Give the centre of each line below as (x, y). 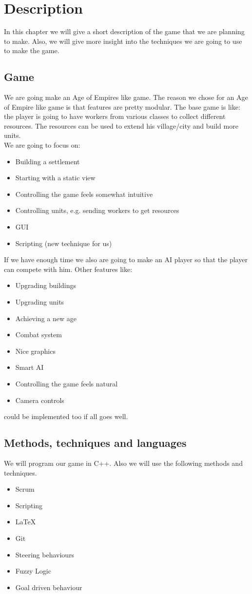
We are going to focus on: (42, 145)
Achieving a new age (46, 318)
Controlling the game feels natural (67, 383)
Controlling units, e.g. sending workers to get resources (97, 210)
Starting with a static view (55, 178)
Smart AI (29, 367)
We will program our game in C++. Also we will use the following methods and (123, 463)
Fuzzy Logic (33, 571)
